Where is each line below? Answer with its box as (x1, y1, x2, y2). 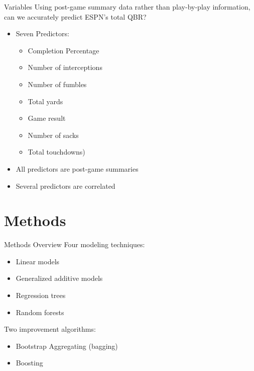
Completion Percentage (28, 45, 99, 55)
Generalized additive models (16, 273, 103, 283)
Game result (28, 113, 66, 123)
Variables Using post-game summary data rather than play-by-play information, (4, 2, 250, 12)
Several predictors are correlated (16, 180, 115, 191)
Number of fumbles (28, 79, 87, 89)
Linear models (16, 256, 60, 266)
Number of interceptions (28, 62, 102, 72)
